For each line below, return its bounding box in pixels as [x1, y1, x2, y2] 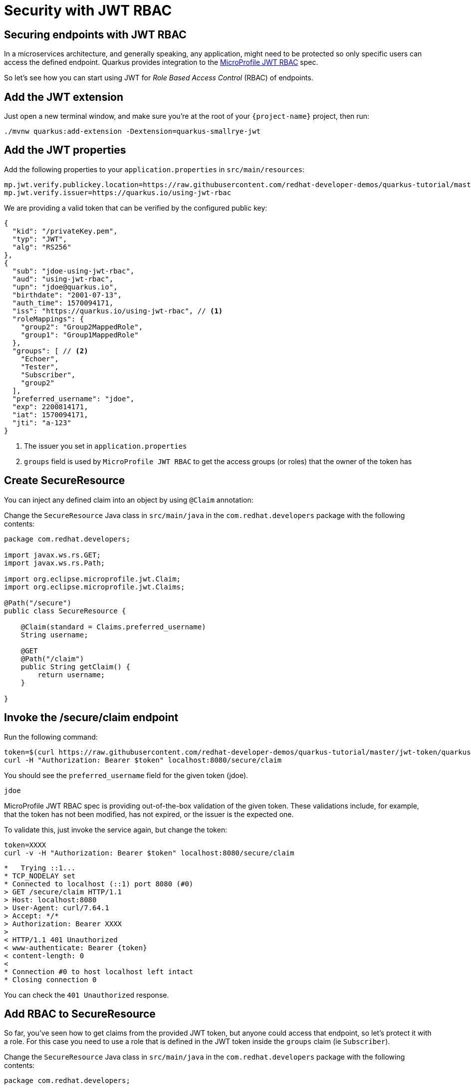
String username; [20, 630, 88, 639]
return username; [37, 670, 105, 679]
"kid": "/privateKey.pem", [12, 227, 118, 235]
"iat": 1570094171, [12, 410, 88, 419]
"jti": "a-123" [12, 418, 71, 427]
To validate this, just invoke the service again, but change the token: [4, 825, 228, 834]
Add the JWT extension [4, 90, 124, 103]
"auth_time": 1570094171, [12, 298, 114, 307]
